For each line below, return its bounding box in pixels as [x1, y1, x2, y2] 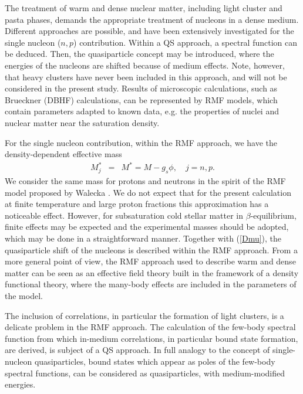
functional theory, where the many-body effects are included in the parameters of [5, 278, 297, 290]
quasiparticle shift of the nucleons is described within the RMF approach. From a [5, 243, 298, 256]
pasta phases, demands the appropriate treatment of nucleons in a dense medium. [5, 13, 299, 25]
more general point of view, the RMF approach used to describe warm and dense [5, 255, 296, 267]
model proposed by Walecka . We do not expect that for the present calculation [5, 186, 291, 198]
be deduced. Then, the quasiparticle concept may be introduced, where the [5, 47, 274, 60]
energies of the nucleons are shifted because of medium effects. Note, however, [5, 59, 285, 71]
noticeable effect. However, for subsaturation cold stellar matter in [5, 209, 244, 221]
